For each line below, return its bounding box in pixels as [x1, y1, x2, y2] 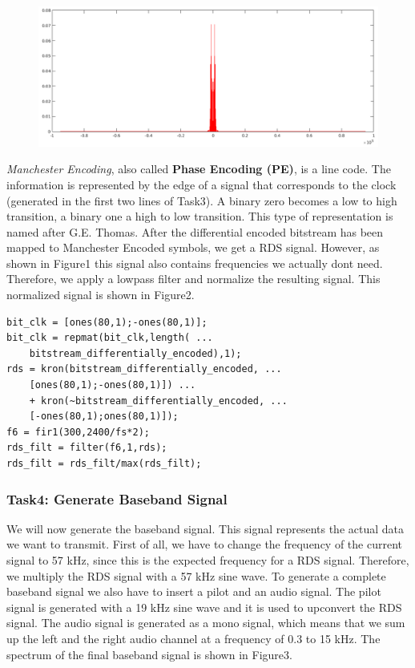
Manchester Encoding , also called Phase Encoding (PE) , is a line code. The [6, 160, 391, 177]
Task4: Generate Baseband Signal [6, 488, 228, 508]
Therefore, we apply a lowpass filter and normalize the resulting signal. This [6, 270, 381, 287]
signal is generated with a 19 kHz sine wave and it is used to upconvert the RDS [6, 598, 402, 615]
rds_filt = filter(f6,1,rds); [6, 442, 167, 454]
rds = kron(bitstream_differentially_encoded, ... [6, 363, 282, 375]
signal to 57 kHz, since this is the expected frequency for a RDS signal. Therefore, [6, 552, 409, 569]
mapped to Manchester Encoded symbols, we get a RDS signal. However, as [6, 239, 380, 256]
